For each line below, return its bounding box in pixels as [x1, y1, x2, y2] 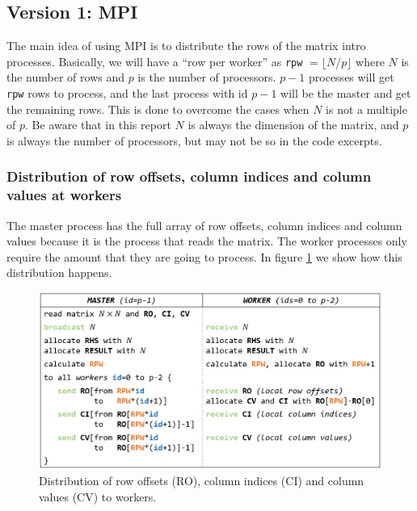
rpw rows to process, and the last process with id [6, 85, 248, 102]
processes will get [309, 69, 394, 86]
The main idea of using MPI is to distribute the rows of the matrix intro [6, 37, 366, 54]
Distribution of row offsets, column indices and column [6, 166, 372, 186]
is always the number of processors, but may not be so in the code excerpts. [6, 132, 382, 149]
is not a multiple [326, 100, 407, 117]
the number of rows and [6, 69, 124, 86]
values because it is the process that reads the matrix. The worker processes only [6, 232, 407, 249]
